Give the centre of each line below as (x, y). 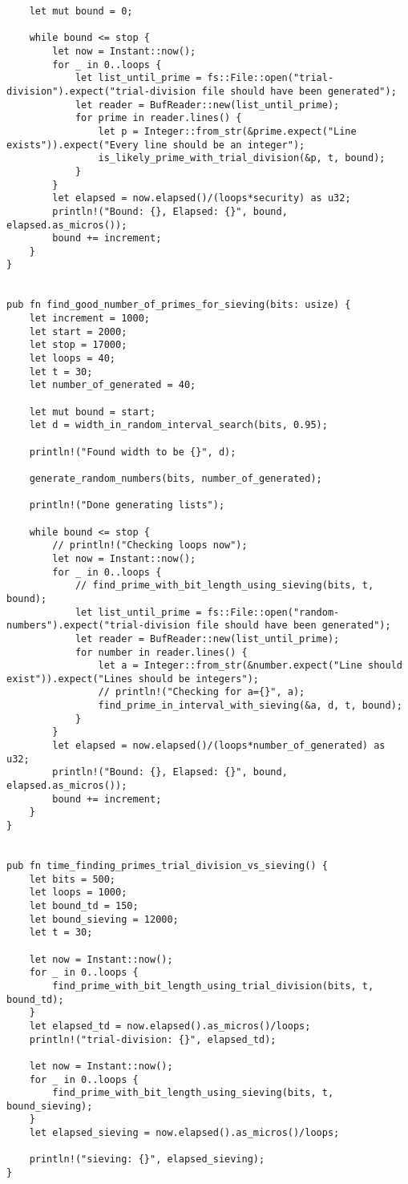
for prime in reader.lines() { (158, 118)
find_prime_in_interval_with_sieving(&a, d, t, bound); (250, 706)
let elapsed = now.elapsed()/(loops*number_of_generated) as (219, 746)
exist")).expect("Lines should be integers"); (133, 679)
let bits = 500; (73, 879)
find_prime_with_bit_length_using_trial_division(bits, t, (213, 986)
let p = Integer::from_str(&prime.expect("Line (227, 131)
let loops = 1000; (78, 893)
